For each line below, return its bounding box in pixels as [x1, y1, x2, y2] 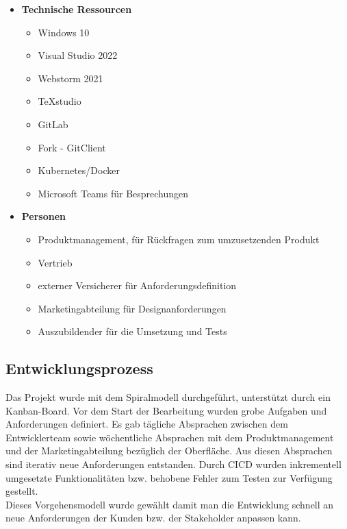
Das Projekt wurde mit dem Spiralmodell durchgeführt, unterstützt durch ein [5, 390, 331, 404]
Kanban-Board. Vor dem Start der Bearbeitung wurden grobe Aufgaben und [5, 403, 327, 417]
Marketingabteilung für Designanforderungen [38, 301, 227, 315]
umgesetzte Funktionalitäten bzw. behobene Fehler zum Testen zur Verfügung [5, 470, 333, 484]
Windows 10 [38, 25, 90, 39]
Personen [21, 209, 66, 223]
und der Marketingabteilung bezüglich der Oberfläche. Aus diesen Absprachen [5, 443, 333, 458]
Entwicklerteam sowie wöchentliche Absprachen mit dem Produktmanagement [5, 430, 334, 444]
